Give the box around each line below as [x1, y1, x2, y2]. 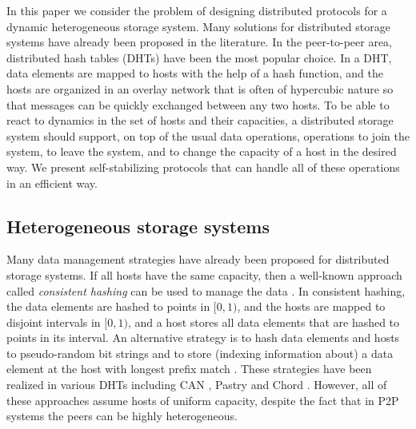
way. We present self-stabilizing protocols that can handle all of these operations [6, 158, 400, 175]
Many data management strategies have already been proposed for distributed [6, 251, 390, 268]
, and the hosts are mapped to [237, 298, 386, 315]
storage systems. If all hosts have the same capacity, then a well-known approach [6, 266, 402, 283]
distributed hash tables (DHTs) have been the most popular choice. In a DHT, [6, 49, 392, 66]
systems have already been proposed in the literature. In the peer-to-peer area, [6, 34, 393, 50]
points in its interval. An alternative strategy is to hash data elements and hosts [6, 329, 400, 346]
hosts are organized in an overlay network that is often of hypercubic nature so [6, 80, 394, 97]
